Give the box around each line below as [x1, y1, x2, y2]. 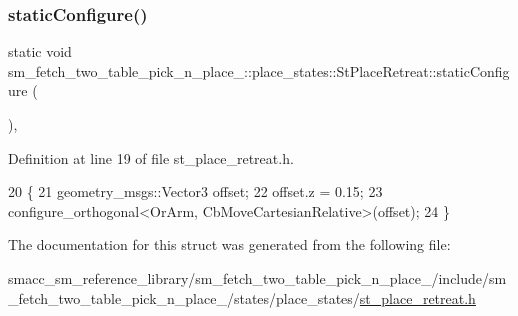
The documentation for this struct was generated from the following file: [8, 234, 451, 255]
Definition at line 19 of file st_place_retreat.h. [8, 147, 294, 168]
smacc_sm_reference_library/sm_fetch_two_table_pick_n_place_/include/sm [8, 267, 507, 288]
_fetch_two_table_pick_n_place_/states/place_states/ [8, 287, 360, 308]
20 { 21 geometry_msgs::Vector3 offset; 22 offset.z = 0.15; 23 [8, 181, 383, 202]
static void [8, 41, 72, 62]
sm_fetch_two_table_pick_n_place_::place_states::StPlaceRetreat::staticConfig [8, 60, 510, 81]
